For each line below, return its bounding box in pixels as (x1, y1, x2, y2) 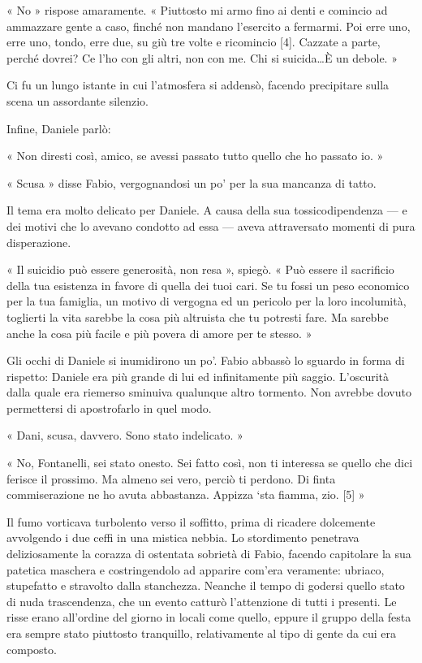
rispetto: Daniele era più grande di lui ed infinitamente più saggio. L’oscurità (6, 367, 389, 384)
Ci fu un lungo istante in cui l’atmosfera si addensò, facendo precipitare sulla (6, 76, 390, 93)
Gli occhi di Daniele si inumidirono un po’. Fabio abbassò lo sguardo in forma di (6, 352, 405, 369)
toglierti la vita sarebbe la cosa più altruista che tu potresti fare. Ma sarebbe (6, 308, 389, 325)
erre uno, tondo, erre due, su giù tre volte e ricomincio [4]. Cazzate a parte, (6, 33, 381, 50)
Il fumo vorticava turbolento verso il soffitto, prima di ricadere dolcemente (6, 513, 376, 530)
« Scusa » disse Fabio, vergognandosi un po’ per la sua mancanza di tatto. (6, 174, 377, 191)
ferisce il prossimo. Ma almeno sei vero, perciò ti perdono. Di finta (6, 470, 336, 487)
